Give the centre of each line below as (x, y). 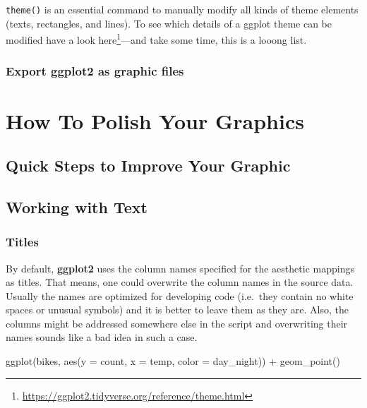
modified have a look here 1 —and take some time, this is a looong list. (156, 38)
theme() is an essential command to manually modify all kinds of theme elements (182, 9)
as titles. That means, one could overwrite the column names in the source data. (180, 282)
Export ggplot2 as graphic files (95, 71)
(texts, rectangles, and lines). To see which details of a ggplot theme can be (169, 23)
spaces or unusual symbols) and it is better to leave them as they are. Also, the (178, 310)
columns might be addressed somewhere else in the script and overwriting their (177, 323)
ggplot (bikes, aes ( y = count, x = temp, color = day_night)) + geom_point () (173, 361)
